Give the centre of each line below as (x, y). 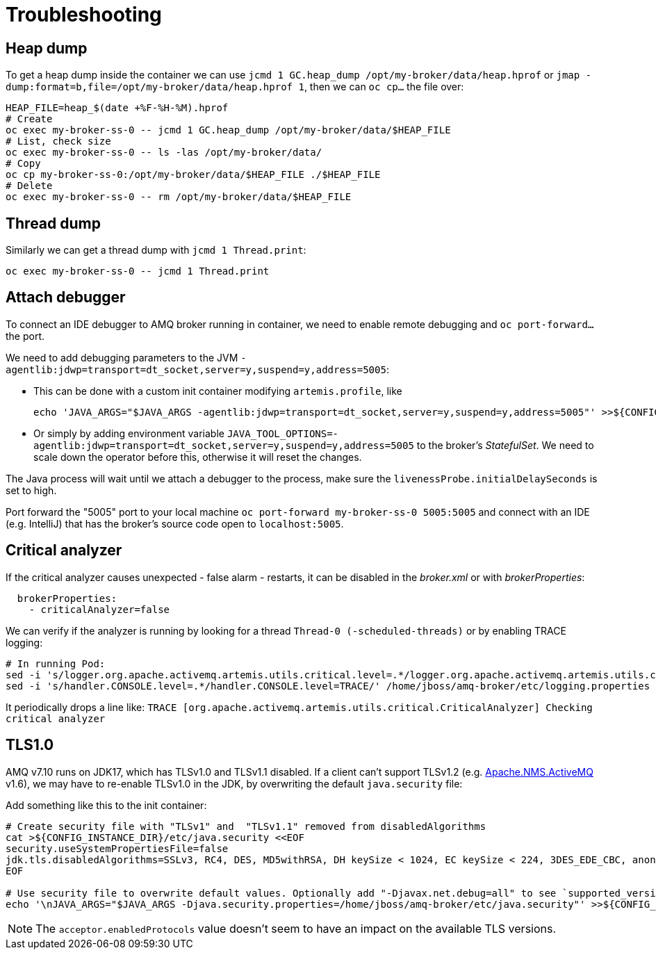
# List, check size (58, 141)
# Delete (29, 186)
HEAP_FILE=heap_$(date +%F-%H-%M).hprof (117, 108)
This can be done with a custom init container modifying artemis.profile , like (218, 391)
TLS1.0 (30, 745)
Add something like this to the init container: (106, 805)
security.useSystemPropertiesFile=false (117, 848)
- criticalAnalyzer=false (99, 609)
